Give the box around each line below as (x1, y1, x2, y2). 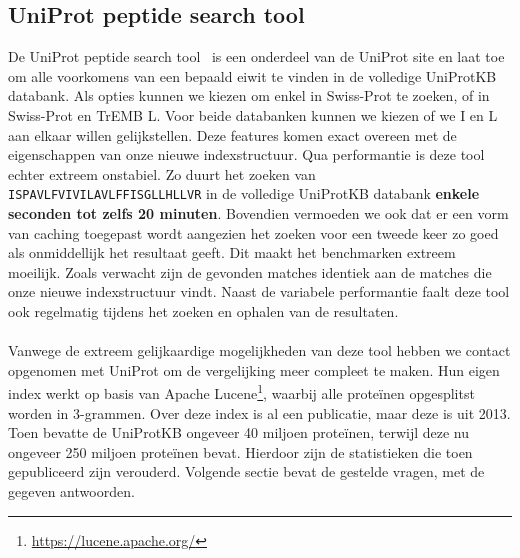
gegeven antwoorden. (8, 480, 135, 501)
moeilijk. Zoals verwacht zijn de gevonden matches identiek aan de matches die (8, 261, 492, 282)
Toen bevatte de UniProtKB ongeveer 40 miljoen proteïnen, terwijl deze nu (8, 422, 469, 443)
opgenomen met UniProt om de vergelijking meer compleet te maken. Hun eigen (8, 359, 500, 380)
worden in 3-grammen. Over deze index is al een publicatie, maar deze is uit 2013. (8, 402, 511, 423)
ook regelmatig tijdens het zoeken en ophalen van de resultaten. (8, 300, 399, 321)
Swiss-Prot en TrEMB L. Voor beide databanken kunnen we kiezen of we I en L (8, 104, 498, 125)
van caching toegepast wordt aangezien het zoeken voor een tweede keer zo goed (8, 222, 499, 243)
